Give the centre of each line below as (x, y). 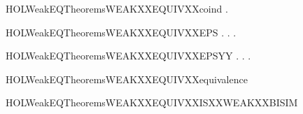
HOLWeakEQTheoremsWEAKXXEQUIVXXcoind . (117, 8)
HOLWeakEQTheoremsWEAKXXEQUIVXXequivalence (127, 79)
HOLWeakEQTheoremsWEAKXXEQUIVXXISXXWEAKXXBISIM (152, 102)
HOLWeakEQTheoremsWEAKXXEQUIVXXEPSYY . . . (128, 56)
